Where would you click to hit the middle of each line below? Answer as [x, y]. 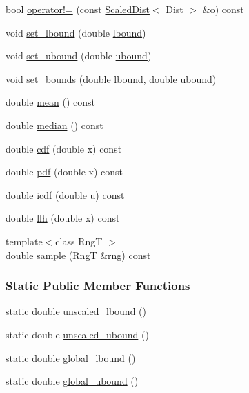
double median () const [54, 125]
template [24, 241]
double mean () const [50, 102]
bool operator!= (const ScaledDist [78, 9]
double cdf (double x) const [64, 148]
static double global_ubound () [72, 381]
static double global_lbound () [71, 357]
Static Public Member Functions [98, 286]
